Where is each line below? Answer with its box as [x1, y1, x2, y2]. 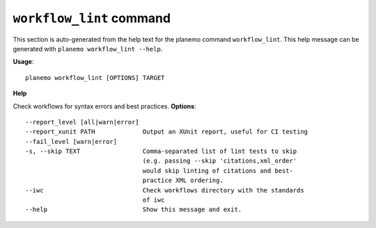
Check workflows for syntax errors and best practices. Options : [13, 101, 196, 111]
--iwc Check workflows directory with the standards [25, 186, 304, 194]
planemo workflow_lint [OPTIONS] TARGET [25, 74, 165, 81]
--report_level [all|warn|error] [25, 118, 139, 126]
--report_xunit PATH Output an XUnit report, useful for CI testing [25, 128, 308, 136]
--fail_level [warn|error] [25, 138, 118, 145]
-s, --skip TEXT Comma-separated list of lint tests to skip [25, 147, 297, 156]
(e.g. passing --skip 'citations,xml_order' [142, 157, 297, 165]
